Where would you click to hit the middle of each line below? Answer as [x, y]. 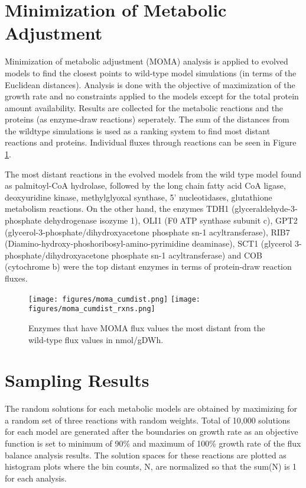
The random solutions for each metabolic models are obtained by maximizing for [151, 408]
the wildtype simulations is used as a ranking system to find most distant [138, 130]
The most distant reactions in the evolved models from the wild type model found [153, 174]
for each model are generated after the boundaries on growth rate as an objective [152, 432]
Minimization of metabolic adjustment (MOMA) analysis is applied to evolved [147, 61]
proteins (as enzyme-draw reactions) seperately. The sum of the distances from [147, 119]
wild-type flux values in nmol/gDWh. [96, 339]
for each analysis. [36, 478]
